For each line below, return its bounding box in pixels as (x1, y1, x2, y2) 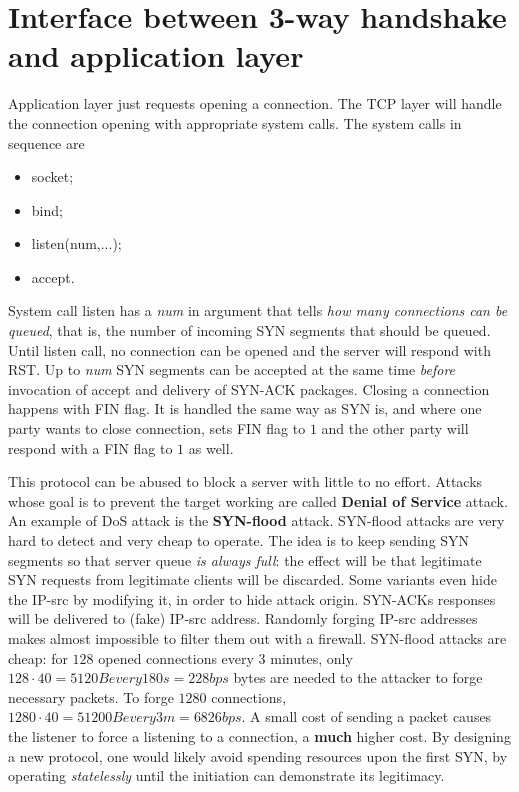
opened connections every (98, 647, 254, 668)
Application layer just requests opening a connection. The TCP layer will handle (8, 93, 502, 114)
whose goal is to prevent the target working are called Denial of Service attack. (8, 490, 508, 511)
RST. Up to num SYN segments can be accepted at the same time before (8, 359, 456, 380)
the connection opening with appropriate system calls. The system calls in (8, 112, 462, 133)
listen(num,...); (31, 233, 122, 254)
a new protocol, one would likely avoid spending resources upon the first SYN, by (8, 745, 508, 766)
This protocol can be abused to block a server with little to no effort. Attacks (8, 471, 483, 492)
